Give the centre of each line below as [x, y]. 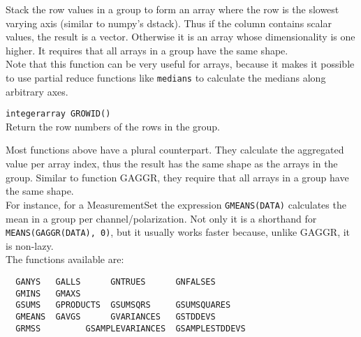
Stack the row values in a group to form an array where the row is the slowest [172, 9]
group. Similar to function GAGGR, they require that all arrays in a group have [177, 177]
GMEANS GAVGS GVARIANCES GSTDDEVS [116, 316]
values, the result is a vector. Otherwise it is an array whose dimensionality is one [180, 37]
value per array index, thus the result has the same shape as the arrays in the [172, 164]
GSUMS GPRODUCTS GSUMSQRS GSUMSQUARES [123, 305]
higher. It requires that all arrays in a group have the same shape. [147, 50]
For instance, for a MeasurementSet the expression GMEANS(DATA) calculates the [176, 204]
